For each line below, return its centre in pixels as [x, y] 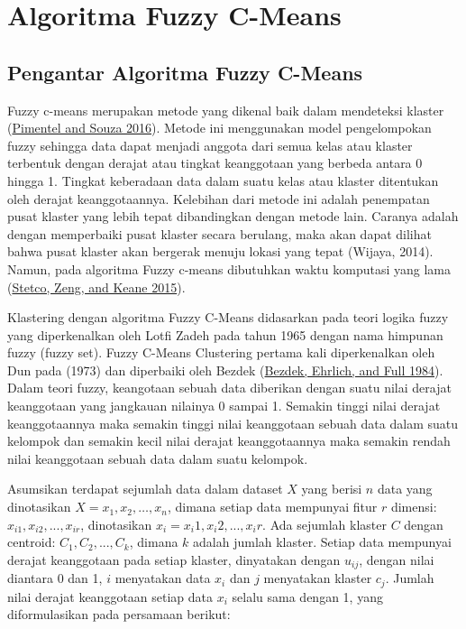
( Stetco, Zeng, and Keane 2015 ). [96, 287]
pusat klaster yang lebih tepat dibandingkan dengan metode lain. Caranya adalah [233, 216]
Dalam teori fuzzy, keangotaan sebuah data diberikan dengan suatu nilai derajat [229, 388]
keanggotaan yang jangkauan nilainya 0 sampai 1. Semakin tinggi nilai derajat [224, 406]
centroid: [32, 542]
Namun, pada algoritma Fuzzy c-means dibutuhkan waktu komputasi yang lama [229, 268]
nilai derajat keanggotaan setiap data [110, 596]
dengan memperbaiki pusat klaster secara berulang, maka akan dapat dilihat [219, 233]
